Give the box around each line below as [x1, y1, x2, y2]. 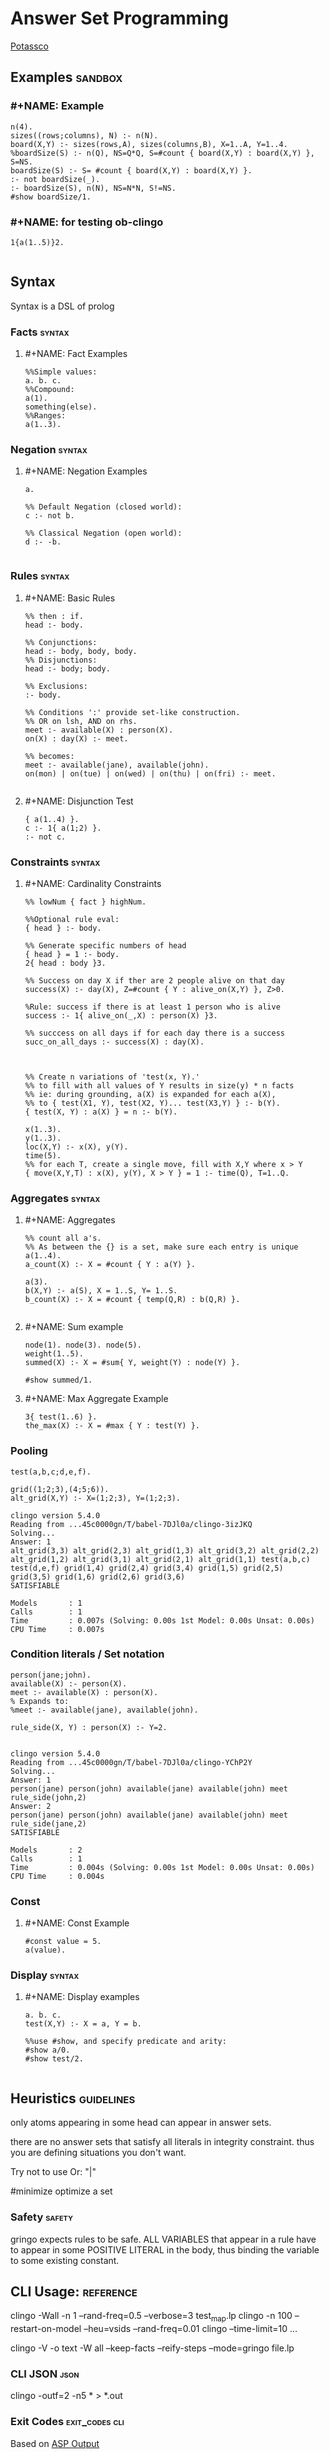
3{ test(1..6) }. [24, 1412, 98, 1422]
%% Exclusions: [24, 681, 89, 691]
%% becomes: [24, 751, 75, 761]
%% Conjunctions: [24, 637, 98, 647]
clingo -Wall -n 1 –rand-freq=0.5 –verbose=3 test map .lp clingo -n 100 [10, 2310, 293, 2324]
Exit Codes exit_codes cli [10, 2415, 125, 2429]
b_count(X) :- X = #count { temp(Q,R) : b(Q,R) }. [24, 1295, 241, 1305]
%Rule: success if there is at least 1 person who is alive [24, 1002, 281, 1012]
